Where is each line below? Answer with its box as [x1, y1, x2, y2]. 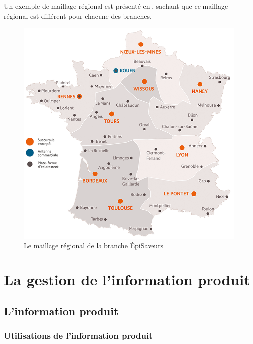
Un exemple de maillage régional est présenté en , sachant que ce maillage [4, 1, 228, 11]
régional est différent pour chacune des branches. [4, 10, 152, 21]
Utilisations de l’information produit [4, 329, 152, 342]
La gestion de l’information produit [4, 269, 250, 290]
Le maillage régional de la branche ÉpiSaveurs [24, 240, 164, 251]
